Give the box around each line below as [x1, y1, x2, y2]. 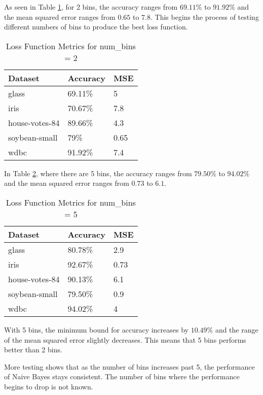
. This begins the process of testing [150, 11, 259, 22]
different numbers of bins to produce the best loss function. [4, 21, 188, 32]
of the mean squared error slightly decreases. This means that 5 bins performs [4, 334, 246, 345]
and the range [215, 324, 258, 335]
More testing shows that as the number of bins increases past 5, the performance [4, 361, 255, 372]
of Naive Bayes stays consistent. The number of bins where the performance [4, 371, 240, 382]
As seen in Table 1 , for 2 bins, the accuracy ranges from [4, 2, 178, 12]
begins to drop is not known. [4, 381, 93, 391]
